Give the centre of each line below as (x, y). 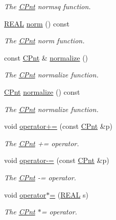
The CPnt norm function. (44, 40)
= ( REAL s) (69, 194)
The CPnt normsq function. (48, 6)
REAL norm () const (37, 23)
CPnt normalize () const (42, 91)
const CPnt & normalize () (46, 57)
